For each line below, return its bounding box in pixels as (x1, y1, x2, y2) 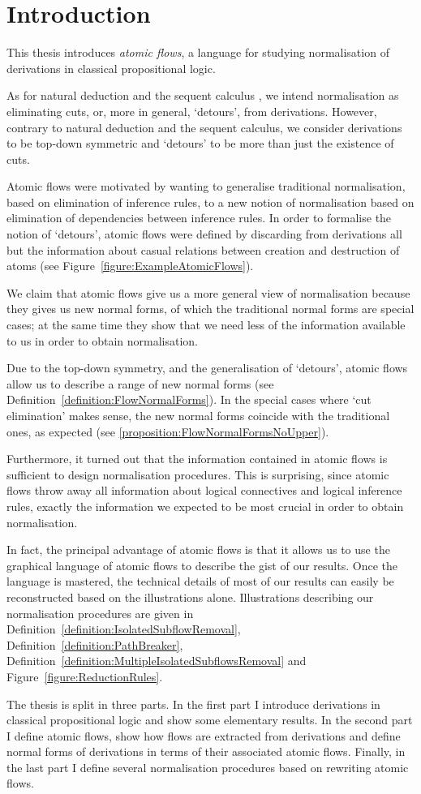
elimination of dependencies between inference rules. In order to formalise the (6, 209, 392, 226)
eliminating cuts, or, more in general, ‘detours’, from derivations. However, (6, 102, 377, 119)
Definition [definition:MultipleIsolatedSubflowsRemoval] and (6, 652, 307, 669)
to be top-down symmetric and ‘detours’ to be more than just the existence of (6, 135, 394, 152)
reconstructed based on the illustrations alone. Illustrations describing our (6, 588, 374, 605)
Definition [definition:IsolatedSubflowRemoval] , (6, 620, 241, 637)
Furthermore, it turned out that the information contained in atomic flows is (6, 450, 388, 467)
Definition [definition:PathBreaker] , (6, 636, 183, 653)
